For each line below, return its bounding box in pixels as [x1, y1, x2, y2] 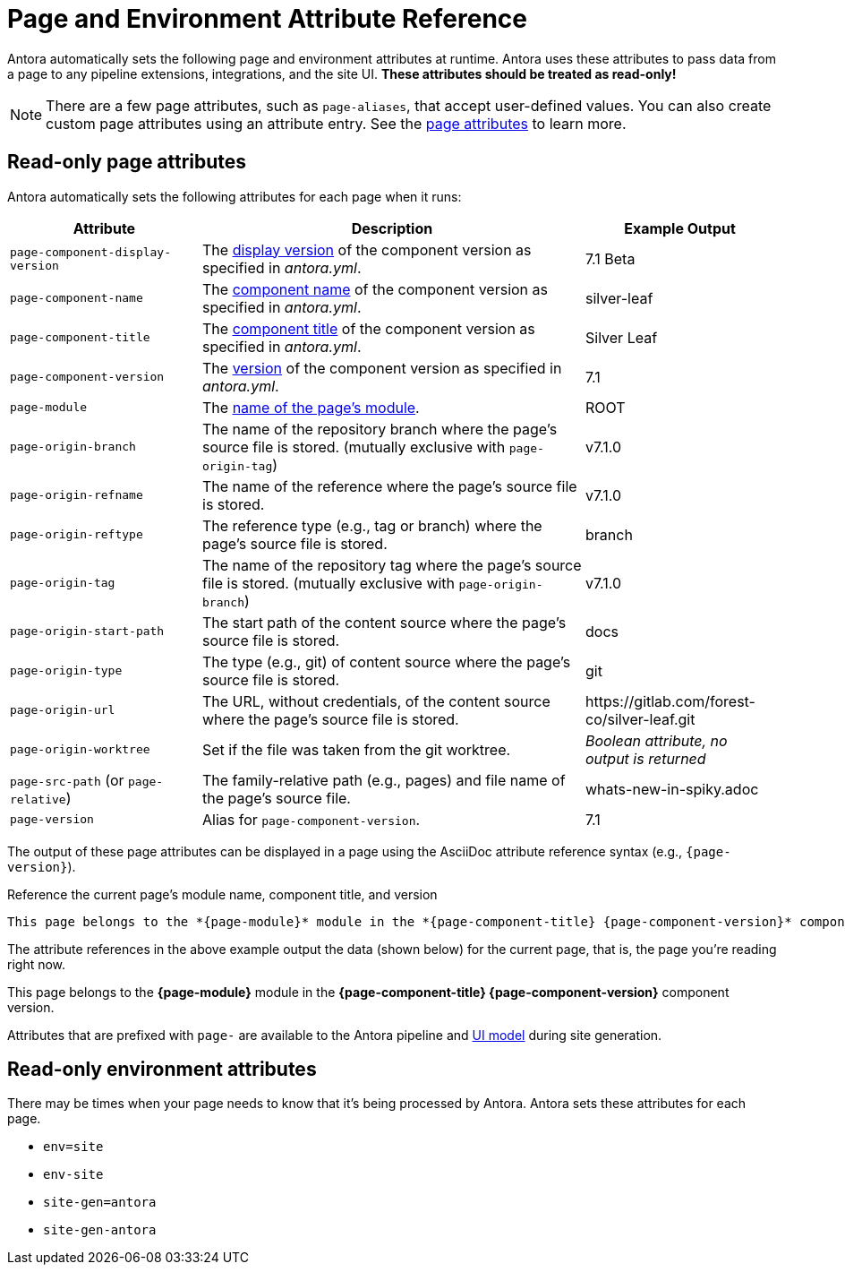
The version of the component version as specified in [202, 358, 562, 377]
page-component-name [10, 291, 143, 305]
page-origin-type [10, 664, 123, 678]
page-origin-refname [10, 488, 143, 503]
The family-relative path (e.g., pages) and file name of [202, 770, 566, 789]
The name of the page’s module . [202, 398, 420, 417]
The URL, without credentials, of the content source [202, 692, 551, 710]
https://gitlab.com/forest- [585, 692, 755, 710]
